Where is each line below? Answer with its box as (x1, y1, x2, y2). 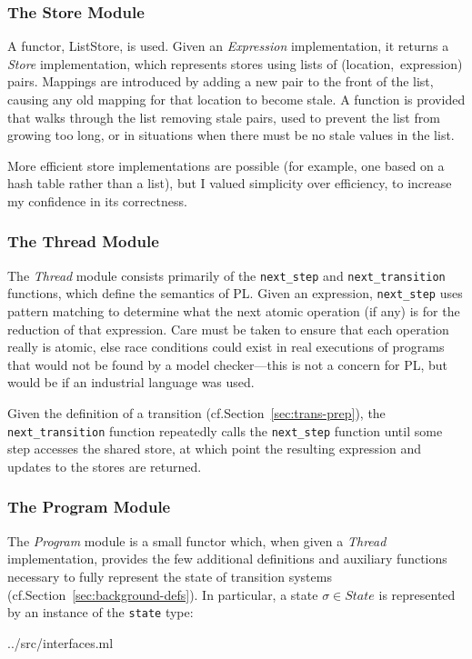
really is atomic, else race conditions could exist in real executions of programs (7, 337, 445, 356)
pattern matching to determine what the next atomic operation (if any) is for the (7, 302, 460, 321)
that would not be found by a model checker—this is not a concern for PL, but (7, 354, 448, 374)
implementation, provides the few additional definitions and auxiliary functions (7, 549, 447, 568)
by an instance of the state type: (7, 603, 194, 622)
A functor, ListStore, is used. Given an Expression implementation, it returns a (7, 36, 449, 55)
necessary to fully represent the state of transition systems (7, 566, 332, 585)
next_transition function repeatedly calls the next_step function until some (7, 421, 443, 440)
